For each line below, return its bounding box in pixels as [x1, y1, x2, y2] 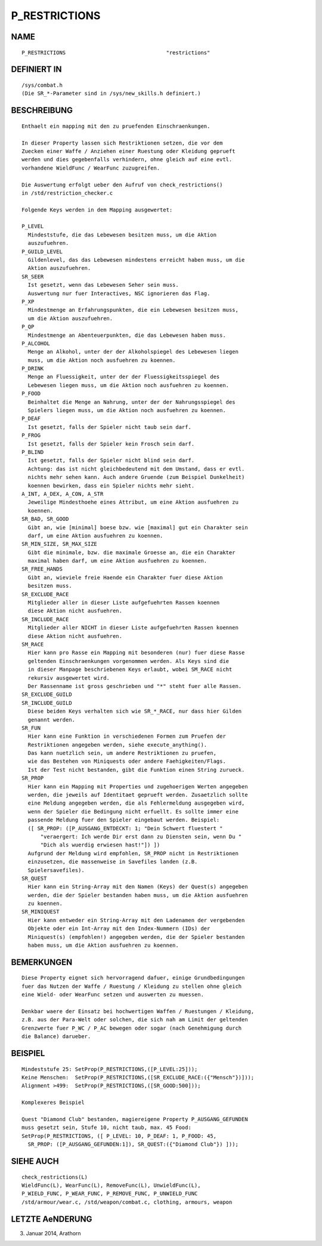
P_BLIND [21, 449, 44, 455]
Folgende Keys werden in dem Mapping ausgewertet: [21, 206, 173, 213]
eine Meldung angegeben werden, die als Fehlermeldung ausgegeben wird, [27, 800, 245, 806]
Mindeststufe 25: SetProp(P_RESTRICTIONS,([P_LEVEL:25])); [21, 1066, 198, 1072]
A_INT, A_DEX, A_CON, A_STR [21, 490, 104, 497]
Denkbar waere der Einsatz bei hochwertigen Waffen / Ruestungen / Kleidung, [21, 1008, 255, 1015]
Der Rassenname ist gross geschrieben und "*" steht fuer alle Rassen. [27, 683, 242, 689]
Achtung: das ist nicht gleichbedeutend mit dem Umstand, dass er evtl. [27, 465, 245, 472]
